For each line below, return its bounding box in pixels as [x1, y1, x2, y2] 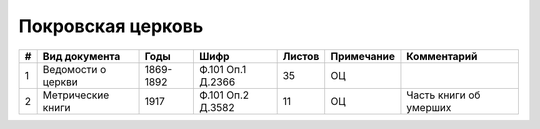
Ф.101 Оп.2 [198, 88, 250, 102]
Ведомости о [42, 62, 107, 76]
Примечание [330, 49, 395, 63]
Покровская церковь [18, 15, 204, 37]
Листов [282, 49, 320, 63]
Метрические [42, 88, 110, 102]
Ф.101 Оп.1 [198, 62, 247, 76]
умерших [406, 100, 452, 114]
